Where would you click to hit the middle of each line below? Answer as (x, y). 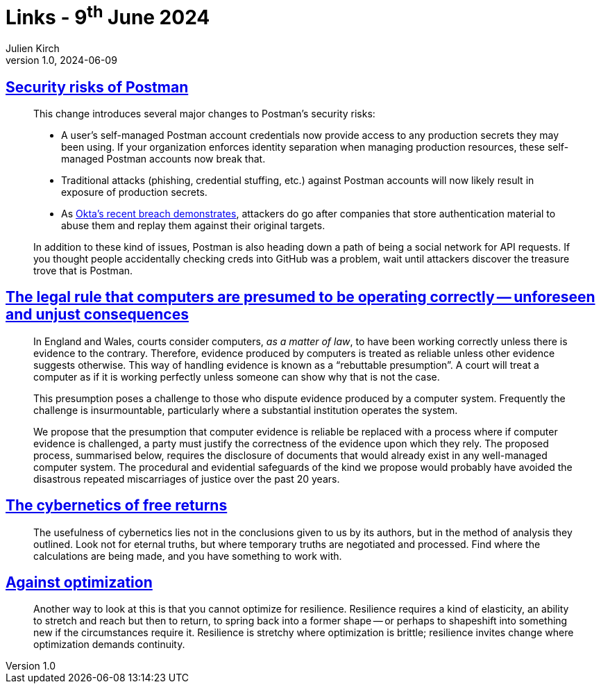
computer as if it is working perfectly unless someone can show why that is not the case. (237, 376)
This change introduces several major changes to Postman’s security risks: (204, 113)
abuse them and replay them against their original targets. (193, 225)
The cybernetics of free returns (117, 506)
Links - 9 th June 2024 (108, 16)
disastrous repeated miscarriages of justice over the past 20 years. (187, 479)
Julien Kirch (33, 49)
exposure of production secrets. (134, 192)
